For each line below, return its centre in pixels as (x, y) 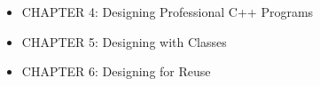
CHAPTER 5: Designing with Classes (124, 41)
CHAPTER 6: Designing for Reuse (116, 71)
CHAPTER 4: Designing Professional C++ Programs (168, 12)
